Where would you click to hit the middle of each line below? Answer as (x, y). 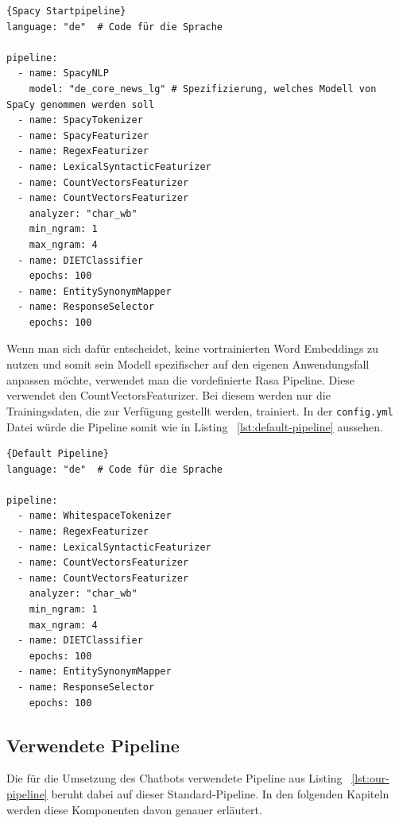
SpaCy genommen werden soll (81, 104)
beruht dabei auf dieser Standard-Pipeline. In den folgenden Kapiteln (220, 793)
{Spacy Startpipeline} (66, 11)
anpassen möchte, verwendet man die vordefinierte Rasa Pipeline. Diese (181, 379)
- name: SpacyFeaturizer (83, 135)
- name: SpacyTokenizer (80, 120)
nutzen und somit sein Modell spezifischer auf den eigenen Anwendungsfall (188, 364)
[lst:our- (370, 778)
